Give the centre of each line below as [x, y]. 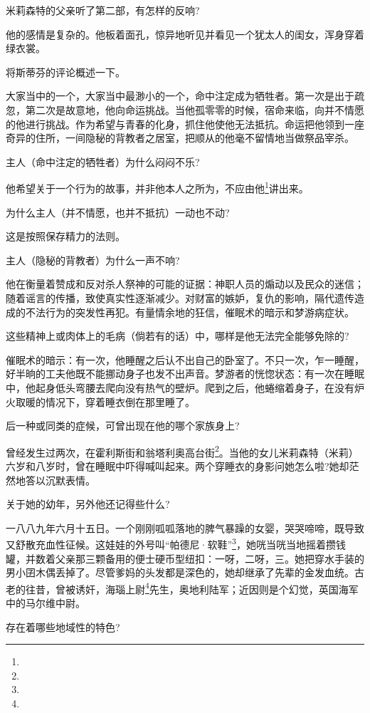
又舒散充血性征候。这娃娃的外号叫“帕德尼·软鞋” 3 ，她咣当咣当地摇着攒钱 [176, 543]
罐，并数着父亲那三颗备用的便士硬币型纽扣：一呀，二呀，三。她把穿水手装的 [185, 558]
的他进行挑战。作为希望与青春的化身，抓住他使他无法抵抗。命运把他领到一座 [185, 124]
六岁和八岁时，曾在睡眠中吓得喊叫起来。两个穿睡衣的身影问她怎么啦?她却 [178, 465]
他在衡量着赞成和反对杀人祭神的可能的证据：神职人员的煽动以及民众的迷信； [185, 284]
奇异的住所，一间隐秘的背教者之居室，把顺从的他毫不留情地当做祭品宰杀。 [180, 138]
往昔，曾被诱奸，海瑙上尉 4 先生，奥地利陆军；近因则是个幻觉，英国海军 [192, 588]
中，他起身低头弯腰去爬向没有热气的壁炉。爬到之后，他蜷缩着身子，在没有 [180, 387]
